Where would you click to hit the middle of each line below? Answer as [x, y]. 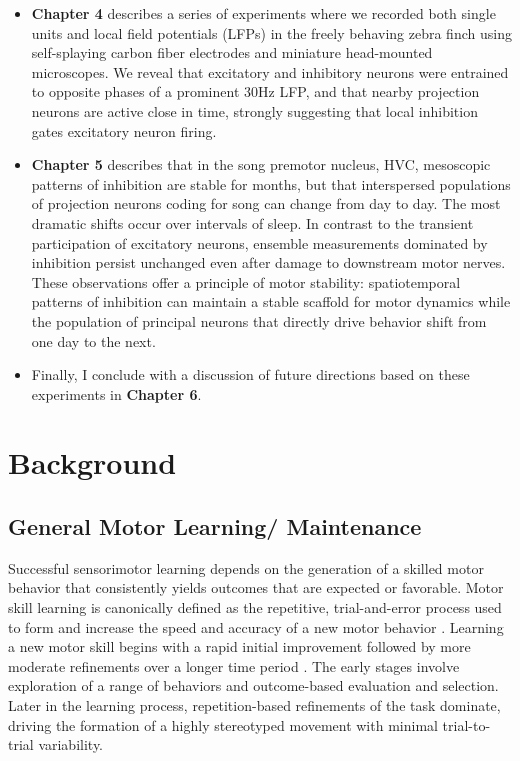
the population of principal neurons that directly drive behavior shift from [259, 320]
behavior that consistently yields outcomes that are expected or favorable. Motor [256, 587]
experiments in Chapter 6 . [116, 393]
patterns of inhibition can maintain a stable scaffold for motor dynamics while [271, 301]
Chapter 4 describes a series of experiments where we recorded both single [263, 13]
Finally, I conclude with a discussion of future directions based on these [250, 374]
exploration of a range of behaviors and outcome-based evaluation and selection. [253, 685]
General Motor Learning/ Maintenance [215, 526]
